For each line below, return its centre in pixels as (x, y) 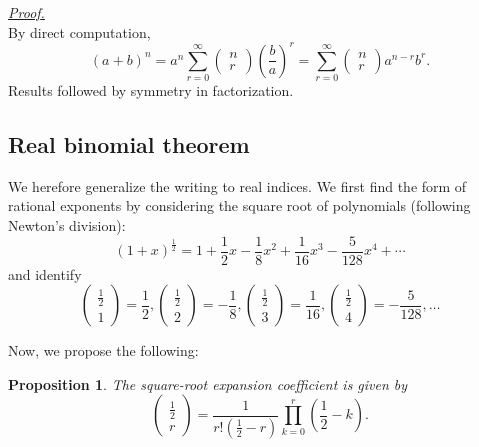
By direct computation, (79, 31)
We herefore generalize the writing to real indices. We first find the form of (237, 185)
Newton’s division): (67, 225)
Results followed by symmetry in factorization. (151, 90)
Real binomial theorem (129, 144)
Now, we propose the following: (103, 350)
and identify (45, 273)
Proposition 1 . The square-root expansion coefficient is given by (208, 383)
